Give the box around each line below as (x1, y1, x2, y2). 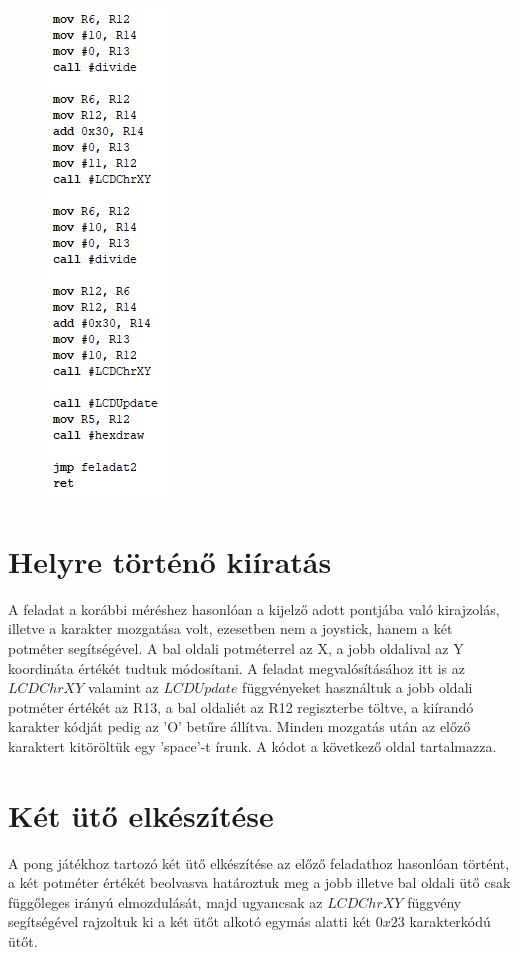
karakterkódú (409, 911, 491, 932)
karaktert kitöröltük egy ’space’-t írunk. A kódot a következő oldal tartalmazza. (8, 735, 497, 756)
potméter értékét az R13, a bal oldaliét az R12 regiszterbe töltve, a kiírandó (8, 696, 474, 717)
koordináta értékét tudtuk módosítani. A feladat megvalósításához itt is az (8, 657, 465, 678)
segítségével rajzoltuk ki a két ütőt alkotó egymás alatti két (8, 911, 372, 932)
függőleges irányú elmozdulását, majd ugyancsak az (8, 891, 323, 912)
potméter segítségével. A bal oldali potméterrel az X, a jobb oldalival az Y (8, 637, 464, 658)
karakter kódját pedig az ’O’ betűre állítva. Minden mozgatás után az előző (8, 716, 471, 737)
